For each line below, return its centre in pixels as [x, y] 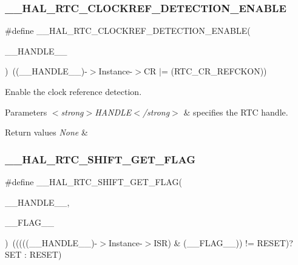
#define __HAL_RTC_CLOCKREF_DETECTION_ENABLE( [128, 31]
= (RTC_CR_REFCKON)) [214, 71]
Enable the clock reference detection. [73, 91]
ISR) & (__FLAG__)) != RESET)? [223, 242]
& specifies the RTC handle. [236, 112]
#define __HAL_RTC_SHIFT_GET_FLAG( [93, 182]
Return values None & [46, 132]
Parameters [26, 112]
